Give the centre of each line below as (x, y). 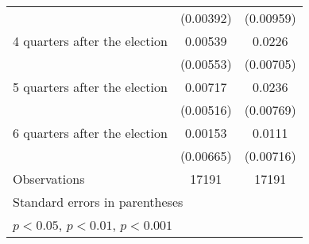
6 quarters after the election (90, 133)
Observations (49, 179)
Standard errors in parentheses (98, 202)
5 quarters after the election (90, 87)
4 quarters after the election (90, 41)
